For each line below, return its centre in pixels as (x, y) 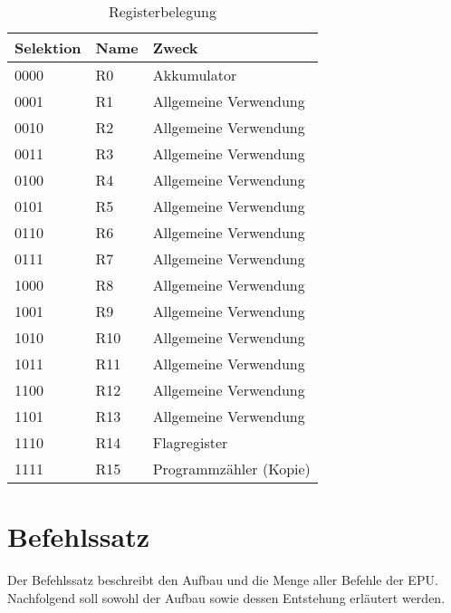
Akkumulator (195, 75)
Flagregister (190, 442)
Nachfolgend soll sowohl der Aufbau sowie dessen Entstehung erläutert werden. (226, 597)
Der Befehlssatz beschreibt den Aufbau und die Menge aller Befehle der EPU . (223, 580)
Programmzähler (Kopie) (231, 469)
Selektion (48, 48)
